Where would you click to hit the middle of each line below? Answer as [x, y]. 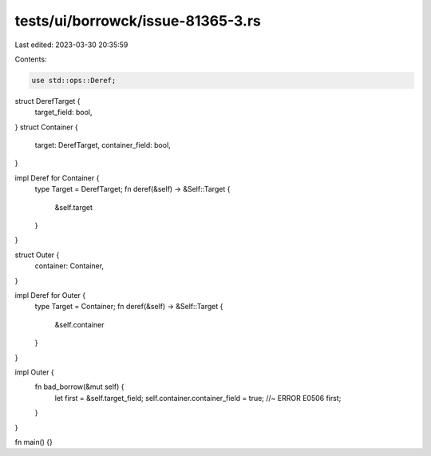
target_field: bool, [63, 113]
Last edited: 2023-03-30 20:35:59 [71, 45]
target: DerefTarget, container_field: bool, [103, 145]
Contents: [31, 59]
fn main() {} [34, 442]
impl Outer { [35, 372]
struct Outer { [37, 255]
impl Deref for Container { [57, 178]
